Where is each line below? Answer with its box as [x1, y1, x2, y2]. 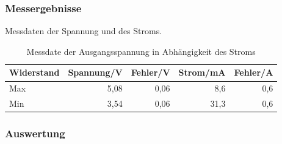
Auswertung [5, 126, 65, 141]
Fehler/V [131, 66, 170, 79]
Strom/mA [178, 66, 226, 79]
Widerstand [9, 66, 60, 79]
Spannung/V [68, 66, 123, 79]
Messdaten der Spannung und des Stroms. [5, 24, 162, 37]
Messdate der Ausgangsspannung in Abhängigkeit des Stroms [26, 45, 256, 57]
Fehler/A [234, 66, 273, 79]
